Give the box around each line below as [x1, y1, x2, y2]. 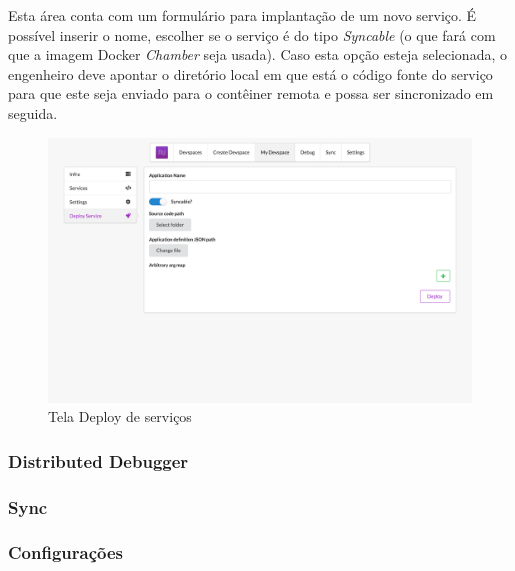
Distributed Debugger [8, 448, 189, 473]
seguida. [8, 102, 58, 123]
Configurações [8, 540, 124, 565]
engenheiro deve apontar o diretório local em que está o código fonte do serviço [8, 63, 493, 84]
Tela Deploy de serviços [48, 406, 192, 427]
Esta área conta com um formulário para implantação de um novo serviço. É [8, 5, 477, 25]
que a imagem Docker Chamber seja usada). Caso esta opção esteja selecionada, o [8, 44, 507, 65]
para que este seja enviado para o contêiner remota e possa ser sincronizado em [8, 83, 494, 104]
